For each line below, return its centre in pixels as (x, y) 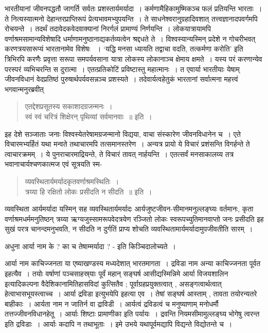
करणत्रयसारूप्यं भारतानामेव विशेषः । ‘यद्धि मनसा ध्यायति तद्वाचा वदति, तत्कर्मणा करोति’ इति (124, 49)
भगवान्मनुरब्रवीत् (24, 89)
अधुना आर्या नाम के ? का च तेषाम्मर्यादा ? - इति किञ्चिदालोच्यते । (91, 246)
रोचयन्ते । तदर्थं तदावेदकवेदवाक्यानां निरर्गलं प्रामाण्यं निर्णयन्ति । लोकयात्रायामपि (108, 29)
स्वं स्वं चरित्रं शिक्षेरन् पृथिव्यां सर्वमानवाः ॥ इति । (88, 116)
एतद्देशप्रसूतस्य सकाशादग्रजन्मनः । (69, 106)
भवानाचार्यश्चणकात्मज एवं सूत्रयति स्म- (53, 164)
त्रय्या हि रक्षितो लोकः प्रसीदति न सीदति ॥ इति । (88, 191)
